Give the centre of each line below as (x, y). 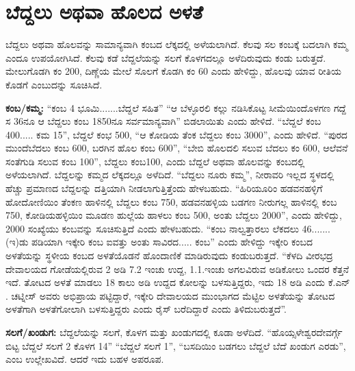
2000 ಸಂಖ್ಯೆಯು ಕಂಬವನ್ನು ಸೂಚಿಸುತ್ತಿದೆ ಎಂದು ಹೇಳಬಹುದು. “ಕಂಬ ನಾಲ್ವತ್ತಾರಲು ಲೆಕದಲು (152, 228)
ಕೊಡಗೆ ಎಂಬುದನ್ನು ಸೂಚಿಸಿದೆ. (54, 84)
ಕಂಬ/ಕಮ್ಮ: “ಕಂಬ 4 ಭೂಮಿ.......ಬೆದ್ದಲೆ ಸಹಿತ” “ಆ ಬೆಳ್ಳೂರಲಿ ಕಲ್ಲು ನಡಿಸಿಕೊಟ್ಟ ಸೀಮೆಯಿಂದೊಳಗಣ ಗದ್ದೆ (176, 107)
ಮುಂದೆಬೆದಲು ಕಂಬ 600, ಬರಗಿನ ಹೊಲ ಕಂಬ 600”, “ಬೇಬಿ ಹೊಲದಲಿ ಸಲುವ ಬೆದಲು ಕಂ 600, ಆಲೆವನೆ (177, 148)
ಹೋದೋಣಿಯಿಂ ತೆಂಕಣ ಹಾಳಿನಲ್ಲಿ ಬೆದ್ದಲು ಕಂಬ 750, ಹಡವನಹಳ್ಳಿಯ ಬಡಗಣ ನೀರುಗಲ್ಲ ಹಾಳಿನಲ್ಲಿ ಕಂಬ (171, 201)
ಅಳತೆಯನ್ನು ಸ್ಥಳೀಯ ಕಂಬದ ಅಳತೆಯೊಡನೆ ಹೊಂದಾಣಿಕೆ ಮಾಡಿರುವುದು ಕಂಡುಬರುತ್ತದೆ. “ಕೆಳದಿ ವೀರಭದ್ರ (169, 255)
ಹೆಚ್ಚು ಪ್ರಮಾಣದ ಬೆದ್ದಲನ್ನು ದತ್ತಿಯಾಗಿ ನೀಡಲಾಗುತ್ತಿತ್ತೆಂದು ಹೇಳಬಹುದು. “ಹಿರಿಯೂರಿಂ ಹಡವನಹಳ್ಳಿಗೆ (164, 188)
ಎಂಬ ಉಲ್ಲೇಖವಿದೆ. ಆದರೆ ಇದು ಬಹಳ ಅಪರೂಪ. (85, 359)
